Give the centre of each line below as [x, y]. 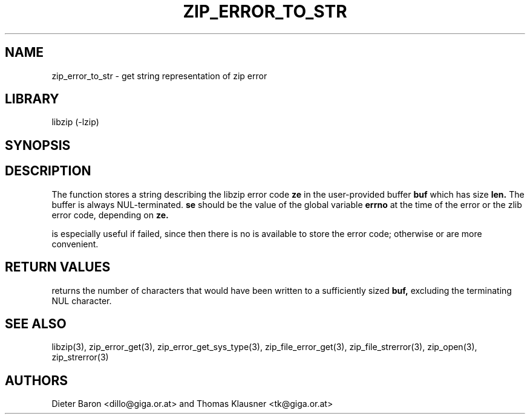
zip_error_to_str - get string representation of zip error [159, 76]
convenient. [75, 244]
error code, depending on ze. [110, 215]
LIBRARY [32, 99]
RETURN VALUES [58, 267]
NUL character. [82, 300]
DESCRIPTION [48, 171]
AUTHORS [37, 380]
